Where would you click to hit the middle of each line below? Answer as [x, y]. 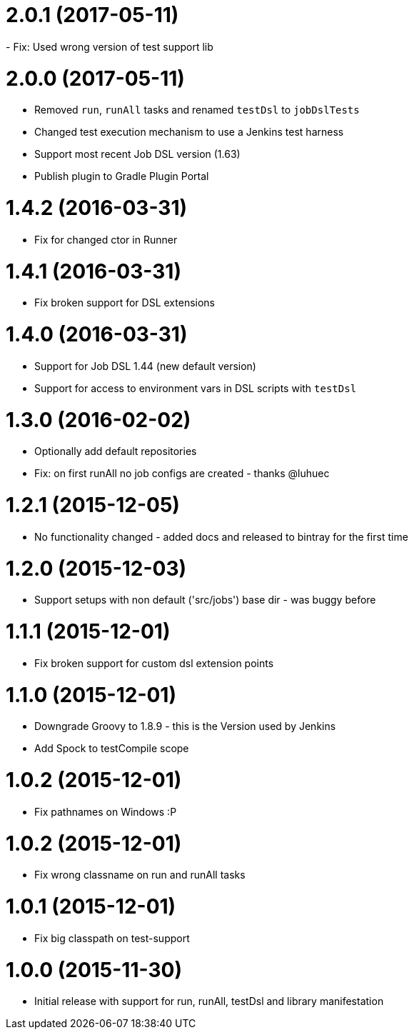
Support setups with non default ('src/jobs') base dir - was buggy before [205, 600]
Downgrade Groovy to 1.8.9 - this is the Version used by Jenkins [185, 726]
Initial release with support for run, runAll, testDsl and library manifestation [209, 1001]
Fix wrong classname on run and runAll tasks [140, 875]
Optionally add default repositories [116, 451]
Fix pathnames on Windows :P [106, 811]
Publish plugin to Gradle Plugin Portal [122, 176]
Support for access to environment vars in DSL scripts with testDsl [196, 388]
